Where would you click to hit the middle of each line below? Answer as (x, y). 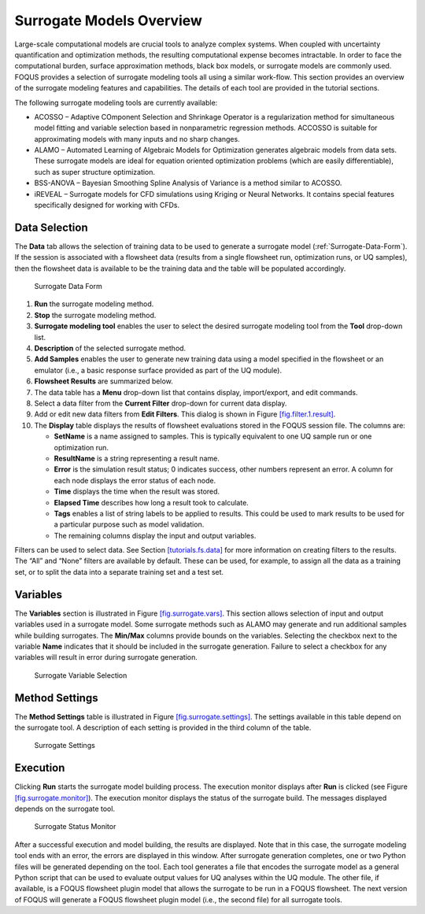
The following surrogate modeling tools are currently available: (116, 102)
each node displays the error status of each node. (135, 480)
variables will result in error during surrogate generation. (106, 657)
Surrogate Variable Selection (81, 675)
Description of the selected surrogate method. (110, 348)
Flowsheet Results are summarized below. (103, 381)
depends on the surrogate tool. (65, 809)
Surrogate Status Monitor (75, 827)
